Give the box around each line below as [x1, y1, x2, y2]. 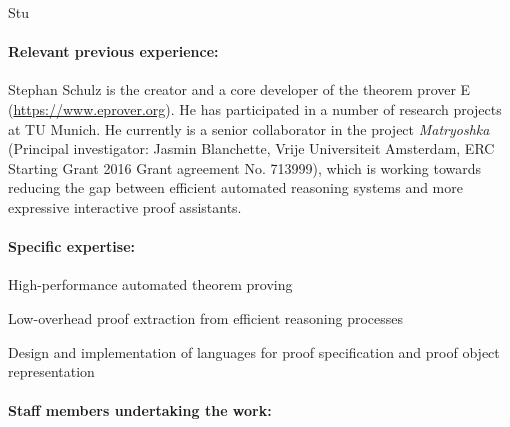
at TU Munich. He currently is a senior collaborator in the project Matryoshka [8, 118, 490, 139]
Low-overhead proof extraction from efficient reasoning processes [8, 307, 404, 328]
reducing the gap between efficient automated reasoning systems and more [8, 177, 463, 198]
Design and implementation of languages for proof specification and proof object [8, 341, 500, 362]
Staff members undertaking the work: [8, 400, 272, 421]
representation [8, 361, 95, 382]
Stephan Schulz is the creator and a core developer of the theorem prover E [8, 79, 471, 100]
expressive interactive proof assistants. [8, 196, 242, 217]
